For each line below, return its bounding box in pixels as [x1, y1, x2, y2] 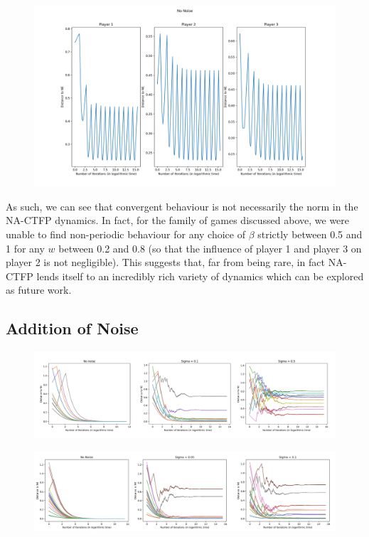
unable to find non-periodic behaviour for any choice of [6, 227, 245, 242]
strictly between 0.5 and [257, 227, 363, 242]
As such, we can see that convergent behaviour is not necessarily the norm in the [6, 198, 358, 213]
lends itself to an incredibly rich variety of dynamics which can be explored [36, 268, 364, 283]
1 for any [6, 240, 45, 255]
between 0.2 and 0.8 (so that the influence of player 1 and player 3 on [58, 240, 362, 255]
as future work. [6, 282, 72, 297]
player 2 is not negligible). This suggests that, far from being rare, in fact [6, 255, 325, 270]
